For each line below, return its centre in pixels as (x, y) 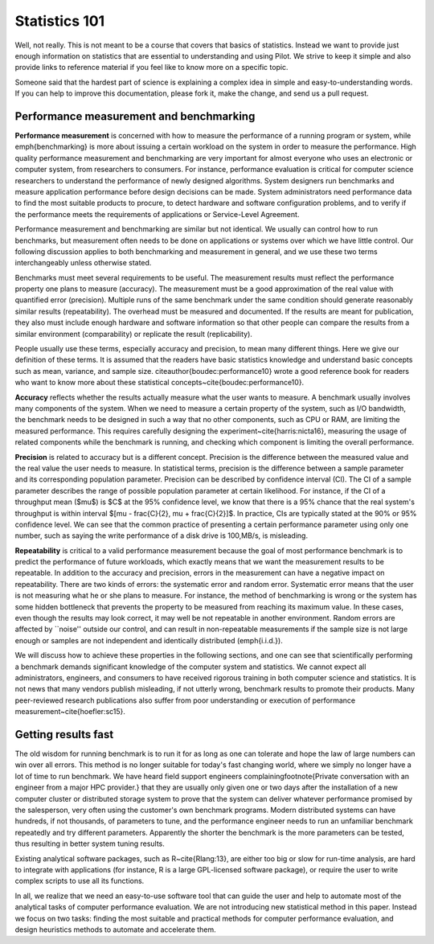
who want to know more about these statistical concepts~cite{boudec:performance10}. (160, 383)
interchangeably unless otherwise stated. (83, 263)
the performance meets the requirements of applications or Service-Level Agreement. (157, 214)
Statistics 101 (60, 21)
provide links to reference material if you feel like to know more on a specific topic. (151, 68)
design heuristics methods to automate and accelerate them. (115, 930)
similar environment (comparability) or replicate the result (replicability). (134, 334)
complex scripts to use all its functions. (80, 881)
